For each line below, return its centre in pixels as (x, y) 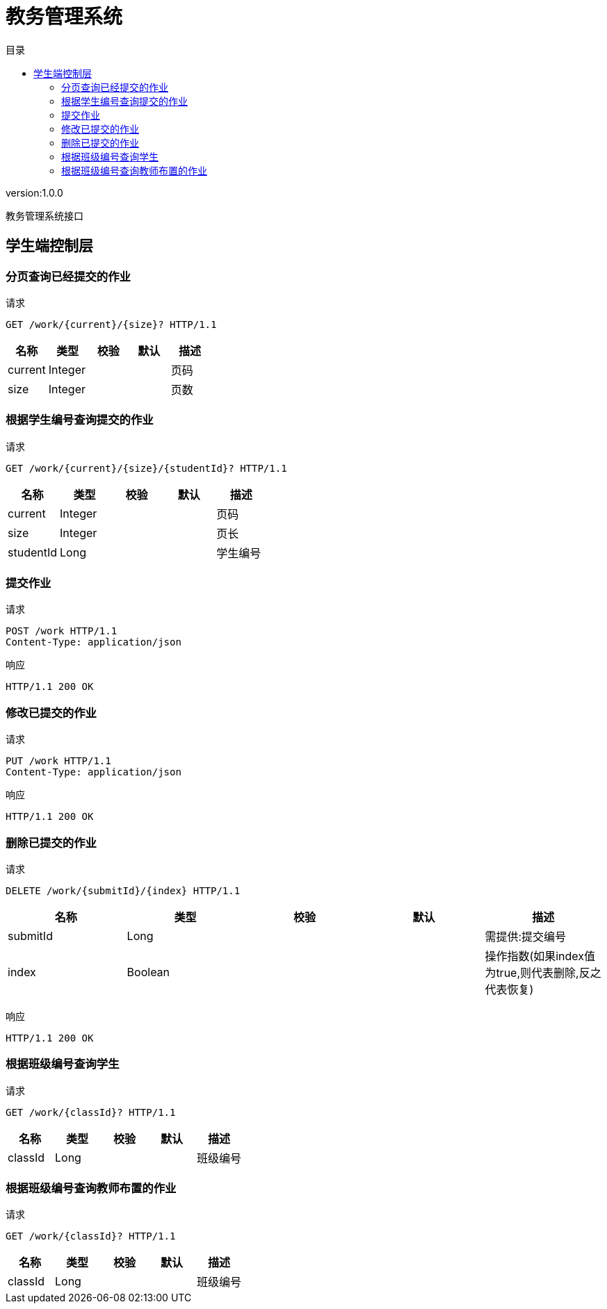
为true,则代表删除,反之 (543, 972)
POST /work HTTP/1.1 (62, 631)
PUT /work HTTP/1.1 (58, 761)
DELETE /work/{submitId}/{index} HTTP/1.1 (123, 890)
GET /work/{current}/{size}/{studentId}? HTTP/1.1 (146, 468)
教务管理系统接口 (44, 215)
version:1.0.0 (34, 192)
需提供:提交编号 (525, 936)
